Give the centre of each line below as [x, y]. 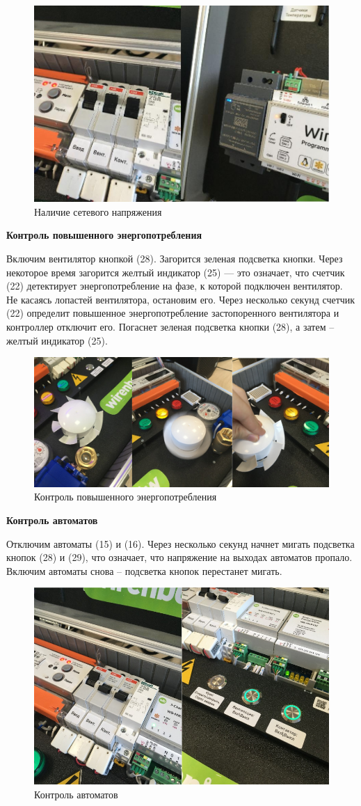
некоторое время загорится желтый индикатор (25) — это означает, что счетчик [176, 272]
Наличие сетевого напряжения [98, 211]
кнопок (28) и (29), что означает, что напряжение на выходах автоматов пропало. [179, 557]
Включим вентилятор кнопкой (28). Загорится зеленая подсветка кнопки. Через [175, 258]
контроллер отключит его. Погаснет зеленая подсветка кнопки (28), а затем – [170, 326]
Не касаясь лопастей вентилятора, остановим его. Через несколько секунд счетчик [181, 299]
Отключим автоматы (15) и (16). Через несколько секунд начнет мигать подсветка [180, 543]
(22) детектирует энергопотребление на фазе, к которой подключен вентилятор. [175, 286]
